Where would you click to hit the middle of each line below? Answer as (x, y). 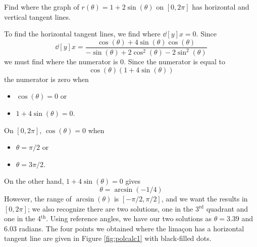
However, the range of (38, 198)
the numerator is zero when (46, 79)
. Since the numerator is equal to (174, 61)
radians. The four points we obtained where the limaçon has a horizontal (132, 228)
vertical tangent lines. (37, 16)
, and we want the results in (204, 198)
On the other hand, (34, 181)
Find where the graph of (42, 7)
